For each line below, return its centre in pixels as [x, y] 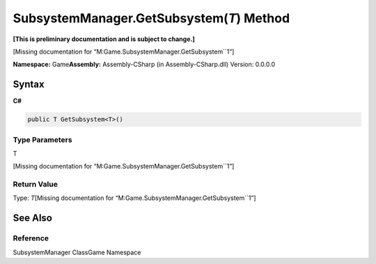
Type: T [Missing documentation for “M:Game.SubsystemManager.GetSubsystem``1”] [135, 198]
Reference [31, 238]
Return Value [36, 185]
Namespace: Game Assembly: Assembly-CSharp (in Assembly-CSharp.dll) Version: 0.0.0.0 [144, 64]
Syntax [29, 85]
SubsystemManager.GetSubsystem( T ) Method [151, 18]
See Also [32, 218]
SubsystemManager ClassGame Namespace [77, 252]
